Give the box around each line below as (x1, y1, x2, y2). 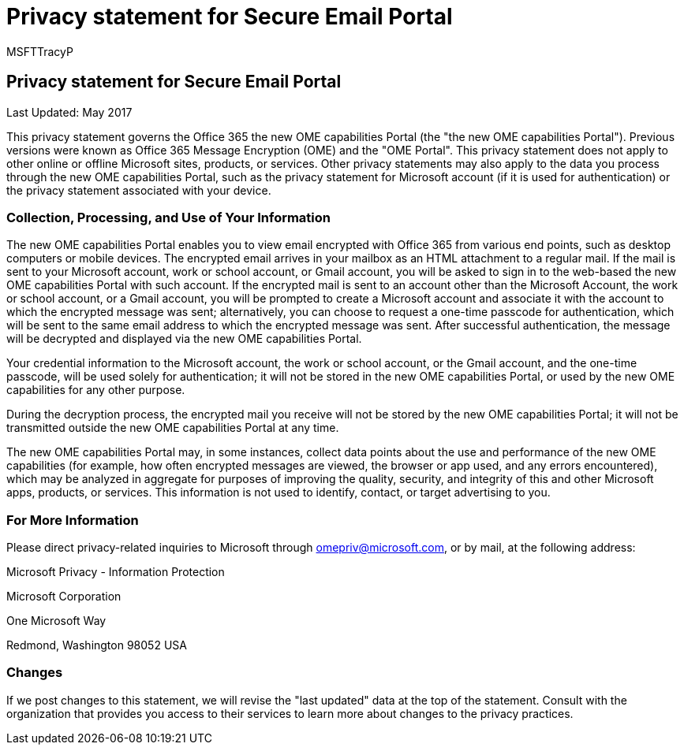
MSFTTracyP (6, 44, 73, 58)
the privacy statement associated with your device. (6, 183, 271, 197)
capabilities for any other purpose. (6, 383, 185, 397)
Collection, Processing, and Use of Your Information (6, 209, 331, 225)
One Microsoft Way (6, 614, 107, 628)
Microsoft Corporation (6, 589, 121, 604)
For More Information (6, 511, 139, 528)
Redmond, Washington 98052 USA (6, 638, 187, 652)
